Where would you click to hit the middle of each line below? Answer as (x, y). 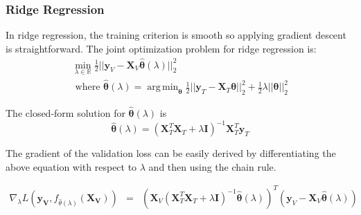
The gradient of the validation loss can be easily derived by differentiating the (171, 153)
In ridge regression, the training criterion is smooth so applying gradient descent (176, 35)
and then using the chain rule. (212, 166)
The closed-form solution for (65, 113)
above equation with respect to (71, 166)
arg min (163, 87)
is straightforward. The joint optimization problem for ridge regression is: (161, 48)
